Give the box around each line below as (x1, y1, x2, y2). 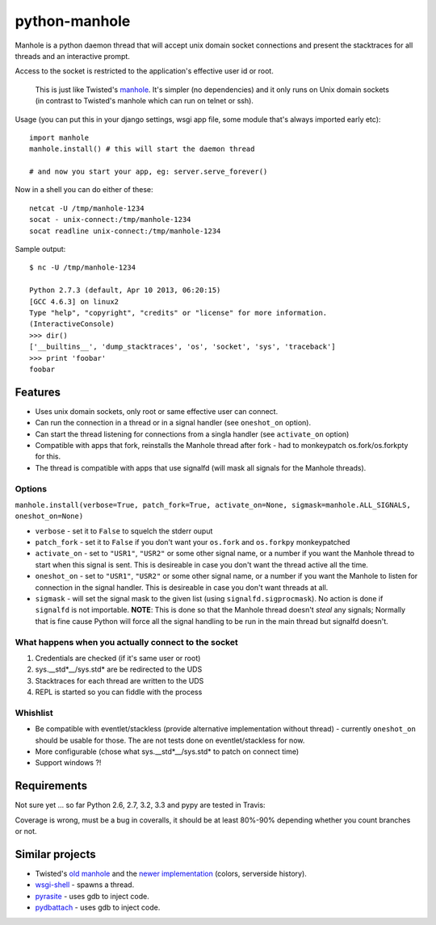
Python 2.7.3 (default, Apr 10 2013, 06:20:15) (29, 286, 221, 295)
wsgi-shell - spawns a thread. (35, 880, 135, 889)
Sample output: (15, 245, 66, 254)
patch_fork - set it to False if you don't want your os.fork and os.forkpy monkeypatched (35, 538, 350, 547)
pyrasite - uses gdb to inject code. (35, 891, 149, 901)
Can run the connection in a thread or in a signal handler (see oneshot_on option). (35, 418, 311, 428)
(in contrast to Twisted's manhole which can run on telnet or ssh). (35, 96, 254, 106)
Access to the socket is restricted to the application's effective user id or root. (15, 66, 274, 76)
